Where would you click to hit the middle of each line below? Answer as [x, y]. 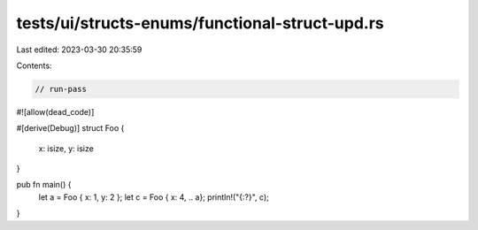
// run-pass [61, 89]
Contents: [34, 65]
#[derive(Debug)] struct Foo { [70, 128]
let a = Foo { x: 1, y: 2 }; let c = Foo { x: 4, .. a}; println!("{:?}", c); [154, 197]
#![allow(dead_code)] [55, 111]
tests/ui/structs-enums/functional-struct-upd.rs [200, 23]
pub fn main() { [44, 185]
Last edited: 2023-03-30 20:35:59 [79, 50]
